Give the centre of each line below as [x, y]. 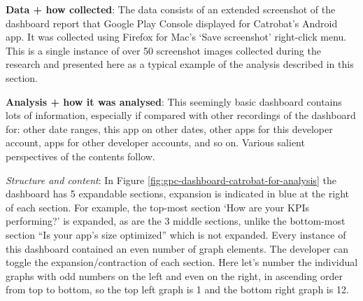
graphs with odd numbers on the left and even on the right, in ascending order [174, 275]
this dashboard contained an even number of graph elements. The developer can [177, 248]
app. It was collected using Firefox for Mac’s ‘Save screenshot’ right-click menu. [176, 37]
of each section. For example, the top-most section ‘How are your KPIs [157, 207]
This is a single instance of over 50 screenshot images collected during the [163, 50]
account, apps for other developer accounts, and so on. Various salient [155, 142]
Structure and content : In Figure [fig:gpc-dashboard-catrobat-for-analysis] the [171, 180]
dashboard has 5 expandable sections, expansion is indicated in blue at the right [177, 194]
